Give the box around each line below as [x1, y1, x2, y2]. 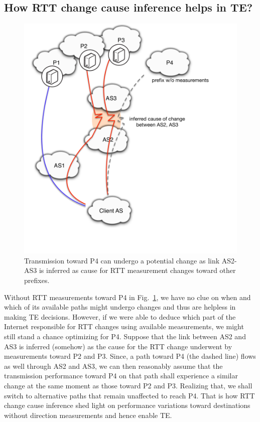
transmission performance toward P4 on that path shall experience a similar [4, 370, 238, 381]
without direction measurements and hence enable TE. [4, 409, 172, 420]
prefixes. [24, 274, 50, 285]
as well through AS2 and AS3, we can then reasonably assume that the [4, 360, 223, 371]
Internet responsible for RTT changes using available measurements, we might [4, 321, 244, 332]
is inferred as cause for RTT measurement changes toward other [39, 265, 236, 275]
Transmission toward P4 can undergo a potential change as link [24, 255, 220, 265]
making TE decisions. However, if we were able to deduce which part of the [4, 311, 236, 322]
